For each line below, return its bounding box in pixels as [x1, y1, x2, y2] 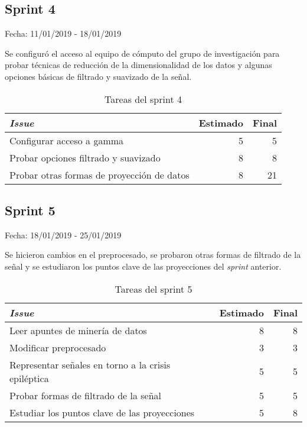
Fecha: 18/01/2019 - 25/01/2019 [5, 228, 122, 241]
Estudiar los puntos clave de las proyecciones [9, 405, 195, 419]
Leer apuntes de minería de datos [9, 323, 147, 337]
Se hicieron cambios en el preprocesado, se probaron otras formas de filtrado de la [5, 248, 301, 261]
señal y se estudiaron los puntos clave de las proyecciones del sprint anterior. [5, 260, 282, 272]
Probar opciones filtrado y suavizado [9, 150, 161, 164]
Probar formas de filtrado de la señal [9, 388, 162, 402]
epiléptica [9, 371, 49, 385]
